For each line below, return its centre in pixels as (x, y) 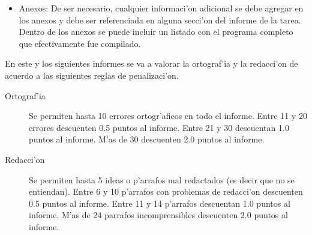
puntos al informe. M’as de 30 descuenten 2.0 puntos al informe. (147, 139)
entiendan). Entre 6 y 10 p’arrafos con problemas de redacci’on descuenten (166, 191)
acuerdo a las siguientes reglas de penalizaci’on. (92, 75)
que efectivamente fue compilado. (80, 43)
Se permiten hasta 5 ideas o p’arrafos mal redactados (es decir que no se (162, 179)
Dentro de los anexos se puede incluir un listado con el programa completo (156, 32)
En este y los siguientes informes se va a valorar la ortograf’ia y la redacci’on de (151, 63)
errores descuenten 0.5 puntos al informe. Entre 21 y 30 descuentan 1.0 (159, 127)
